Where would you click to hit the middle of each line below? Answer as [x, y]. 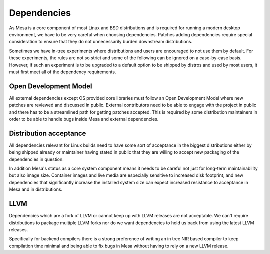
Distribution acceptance [48, 133]
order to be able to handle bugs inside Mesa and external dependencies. [84, 119]
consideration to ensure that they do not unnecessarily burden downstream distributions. [101, 42]
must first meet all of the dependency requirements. [63, 72]
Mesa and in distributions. [36, 189]
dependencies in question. [37, 159]
